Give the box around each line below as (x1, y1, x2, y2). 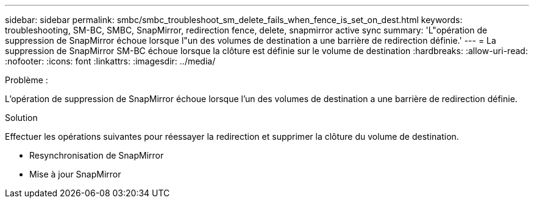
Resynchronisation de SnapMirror (29, 150, 164, 160)
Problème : (5, 75, 48, 85)
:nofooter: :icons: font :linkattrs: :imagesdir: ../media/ (5, 56, 216, 66)
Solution (5, 112, 38, 123)
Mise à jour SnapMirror (29, 169, 121, 179)
